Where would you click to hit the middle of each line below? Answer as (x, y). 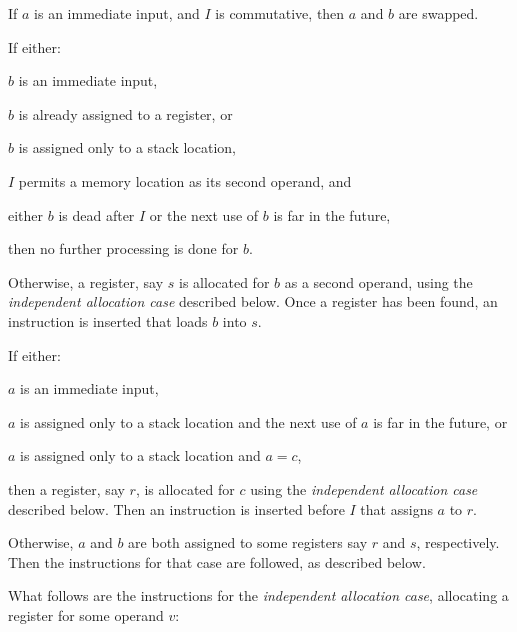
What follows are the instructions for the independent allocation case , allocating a (258, 595)
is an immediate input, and (117, 13)
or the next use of (204, 214)
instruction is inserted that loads (108, 320)
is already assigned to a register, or (125, 113)
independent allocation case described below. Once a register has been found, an (253, 301)
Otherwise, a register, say (86, 281)
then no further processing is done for (123, 248)
